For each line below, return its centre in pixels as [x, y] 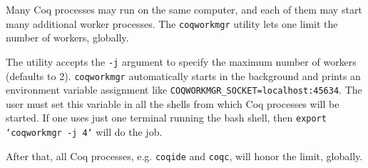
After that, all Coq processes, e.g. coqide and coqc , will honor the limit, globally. [184, 155]
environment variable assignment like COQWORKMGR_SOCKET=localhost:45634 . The [184, 90]
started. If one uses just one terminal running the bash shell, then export [166, 118]
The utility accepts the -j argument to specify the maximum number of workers [181, 61]
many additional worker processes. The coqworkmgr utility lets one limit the [172, 23]
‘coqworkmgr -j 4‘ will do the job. [84, 132]
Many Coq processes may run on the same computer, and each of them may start [184, 9]
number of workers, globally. [67, 38]
